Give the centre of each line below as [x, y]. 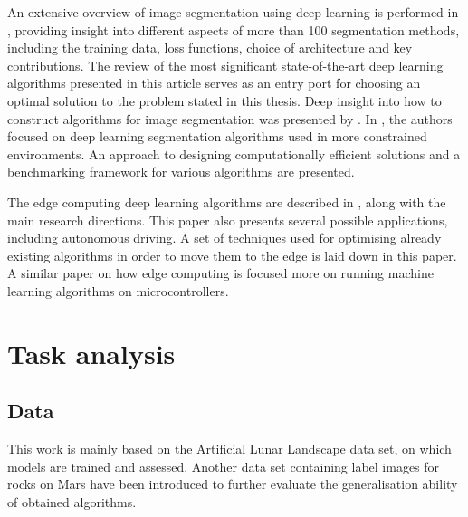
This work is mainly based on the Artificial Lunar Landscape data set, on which [229, 449]
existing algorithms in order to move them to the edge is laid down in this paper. [232, 255]
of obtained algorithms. [72, 501]
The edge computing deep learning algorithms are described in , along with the [227, 201]
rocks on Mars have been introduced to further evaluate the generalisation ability [233, 484]
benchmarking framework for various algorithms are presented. [181, 172]
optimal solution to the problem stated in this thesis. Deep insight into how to [224, 100]
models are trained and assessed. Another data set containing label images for [224, 466]
